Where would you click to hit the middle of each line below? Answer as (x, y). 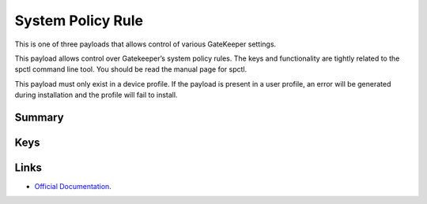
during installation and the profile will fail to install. (96, 95)
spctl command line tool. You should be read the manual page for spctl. (131, 69)
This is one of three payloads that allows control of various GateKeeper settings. (145, 44)
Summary (39, 117)
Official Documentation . (73, 187)
